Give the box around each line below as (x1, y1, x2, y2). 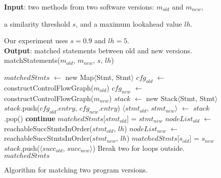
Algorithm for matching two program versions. (4, 164, 148, 175)
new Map (65, 71, 94, 82)
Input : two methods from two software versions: (4, 2, 154, 12)
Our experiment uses (4, 35, 68, 46)
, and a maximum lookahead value (76, 18, 182, 29)
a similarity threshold (4, 18, 70, 29)
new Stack (146, 93, 178, 103)
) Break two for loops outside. (92, 142, 185, 153)
